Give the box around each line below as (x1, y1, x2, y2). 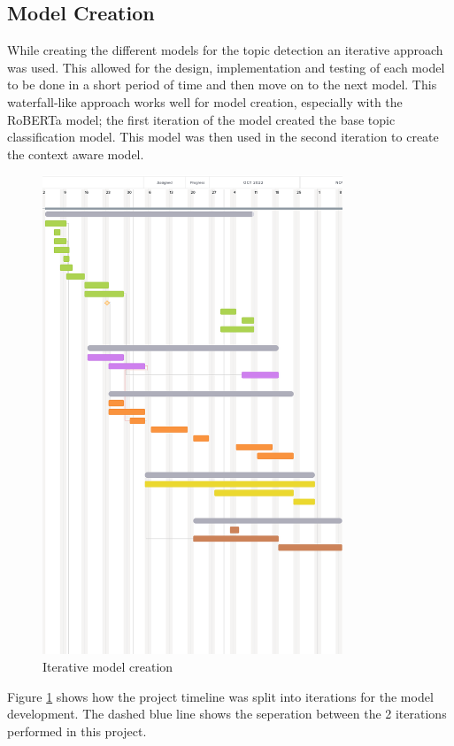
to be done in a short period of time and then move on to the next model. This (7, 75, 437, 94)
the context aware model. (7, 144, 144, 163)
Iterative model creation (42, 657, 173, 675)
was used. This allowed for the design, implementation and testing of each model (7, 58, 445, 76)
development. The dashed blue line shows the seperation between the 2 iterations (7, 704, 447, 723)
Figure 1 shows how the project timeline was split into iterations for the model (7, 687, 434, 705)
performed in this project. (7, 721, 147, 740)
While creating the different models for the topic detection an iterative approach (7, 41, 443, 59)
